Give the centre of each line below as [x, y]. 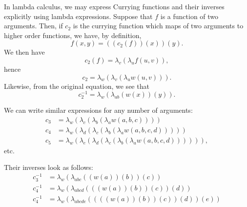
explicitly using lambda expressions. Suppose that [78, 16]
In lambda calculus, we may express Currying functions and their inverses [114, 6]
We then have [24, 52]
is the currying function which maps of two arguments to [158, 26]
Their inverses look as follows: [49, 167]
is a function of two [189, 16]
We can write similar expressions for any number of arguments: [98, 110]
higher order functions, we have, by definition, [73, 35]
